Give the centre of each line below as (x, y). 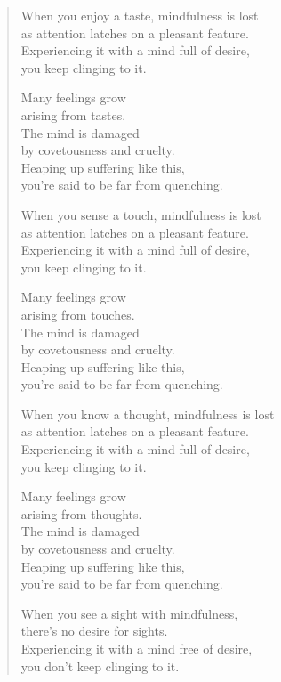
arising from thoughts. (81, 513)
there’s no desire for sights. (94, 631)
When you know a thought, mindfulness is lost (148, 414)
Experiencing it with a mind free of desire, (136, 648)
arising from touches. (78, 314)
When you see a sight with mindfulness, (129, 613)
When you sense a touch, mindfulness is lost (141, 214)
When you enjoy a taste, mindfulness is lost (140, 15)
